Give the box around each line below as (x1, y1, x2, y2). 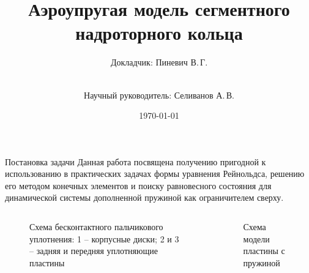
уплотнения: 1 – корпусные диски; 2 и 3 (29, 232, 179, 245)
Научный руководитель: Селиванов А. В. (84, 88, 234, 101)
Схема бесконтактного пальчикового (29, 220, 163, 233)
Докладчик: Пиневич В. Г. (110, 56, 208, 69)
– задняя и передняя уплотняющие (29, 244, 158, 257)
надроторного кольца (75, 20, 243, 45)
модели (243, 232, 270, 245)
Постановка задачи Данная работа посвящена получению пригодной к (5, 155, 266, 168)
